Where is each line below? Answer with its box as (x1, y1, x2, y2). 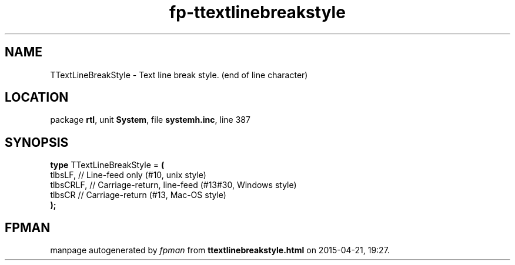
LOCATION (5, 90, 69, 105)
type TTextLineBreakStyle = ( (50, 160, 165, 170)
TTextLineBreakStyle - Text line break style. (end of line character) (50, 69, 308, 80)
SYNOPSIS (5, 135, 69, 150)
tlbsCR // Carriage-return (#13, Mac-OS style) (50, 190, 226, 200)
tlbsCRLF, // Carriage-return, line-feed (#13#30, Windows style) (50, 180, 297, 190)
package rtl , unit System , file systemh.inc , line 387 (50, 115, 250, 125)
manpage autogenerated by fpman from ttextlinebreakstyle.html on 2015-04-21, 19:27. (50, 245, 390, 256)
